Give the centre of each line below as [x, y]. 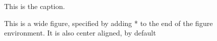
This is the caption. [35, 6]
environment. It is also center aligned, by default [80, 33]
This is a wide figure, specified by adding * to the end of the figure [108, 23]
